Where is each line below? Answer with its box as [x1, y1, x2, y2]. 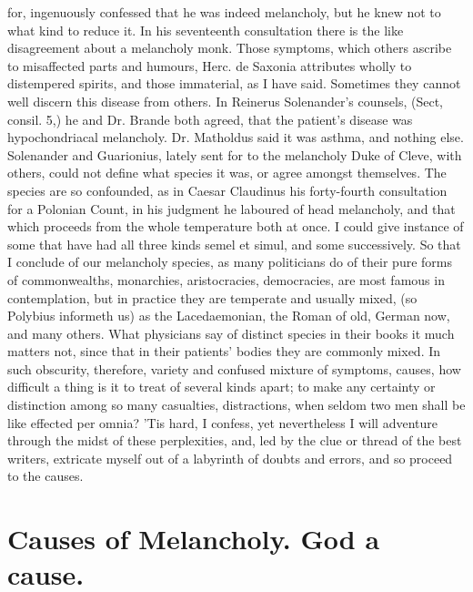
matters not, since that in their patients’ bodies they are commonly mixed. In [7, 342, 441, 361]
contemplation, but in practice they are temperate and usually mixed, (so [7, 288, 418, 307]
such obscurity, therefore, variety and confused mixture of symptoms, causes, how [7, 359, 461, 378]
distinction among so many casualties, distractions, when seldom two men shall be [7, 395, 466, 414]
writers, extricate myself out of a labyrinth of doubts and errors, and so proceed [7, 448, 453, 467]
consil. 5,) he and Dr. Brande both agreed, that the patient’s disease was [7, 109, 413, 128]
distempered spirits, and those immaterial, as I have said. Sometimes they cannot [7, 74, 461, 93]
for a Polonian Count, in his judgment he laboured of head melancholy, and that [7, 199, 456, 218]
